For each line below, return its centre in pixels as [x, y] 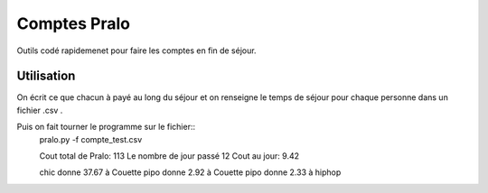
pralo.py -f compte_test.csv [91, 139]
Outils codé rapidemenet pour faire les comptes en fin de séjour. [136, 51]
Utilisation [46, 76]
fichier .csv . [40, 110]
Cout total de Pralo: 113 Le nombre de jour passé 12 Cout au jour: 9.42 [169, 156]
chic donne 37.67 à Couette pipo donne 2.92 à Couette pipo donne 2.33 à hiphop [190, 172]
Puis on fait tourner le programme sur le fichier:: [106, 127]
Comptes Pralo [74, 23]
